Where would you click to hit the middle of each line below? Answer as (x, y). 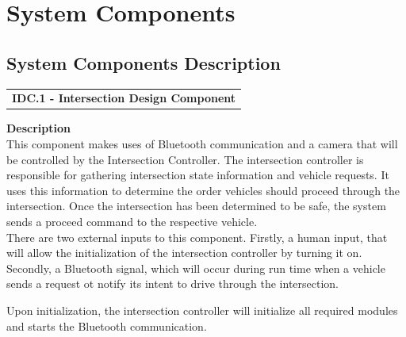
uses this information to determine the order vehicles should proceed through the (203, 190)
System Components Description (144, 62)
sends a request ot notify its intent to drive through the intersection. (172, 283)
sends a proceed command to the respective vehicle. (132, 221)
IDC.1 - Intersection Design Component (124, 98)
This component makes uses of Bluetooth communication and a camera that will (202, 144)
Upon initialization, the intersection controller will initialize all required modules (202, 310)
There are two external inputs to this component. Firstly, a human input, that (197, 237)
